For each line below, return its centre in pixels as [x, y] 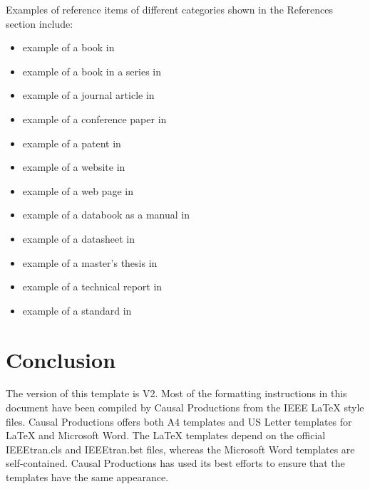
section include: [40, 23]
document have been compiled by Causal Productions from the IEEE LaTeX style [185, 407]
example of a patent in [72, 143]
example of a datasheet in [78, 238]
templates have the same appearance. [87, 477]
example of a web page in [78, 190]
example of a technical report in [92, 286]
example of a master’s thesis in [90, 262]
